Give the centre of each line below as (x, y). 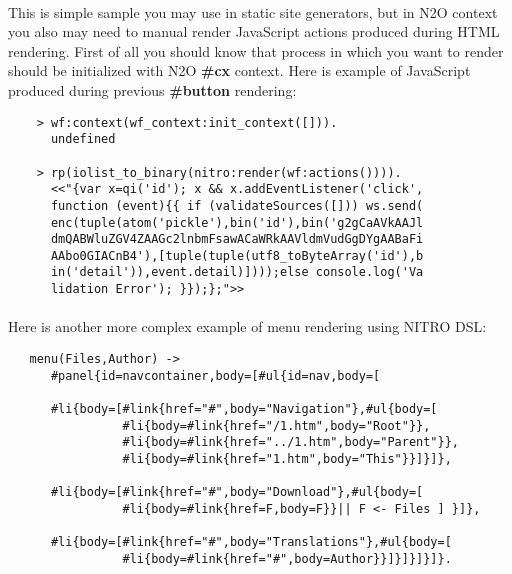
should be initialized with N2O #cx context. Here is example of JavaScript (239, 70)
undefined (83, 139)
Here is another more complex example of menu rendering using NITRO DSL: (247, 326)
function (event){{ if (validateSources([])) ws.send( (237, 205)
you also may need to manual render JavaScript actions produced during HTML (254, 31)
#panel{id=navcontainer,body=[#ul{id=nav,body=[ (215, 375)
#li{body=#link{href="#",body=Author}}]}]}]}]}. (287, 558)
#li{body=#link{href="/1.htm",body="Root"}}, (276, 425)
